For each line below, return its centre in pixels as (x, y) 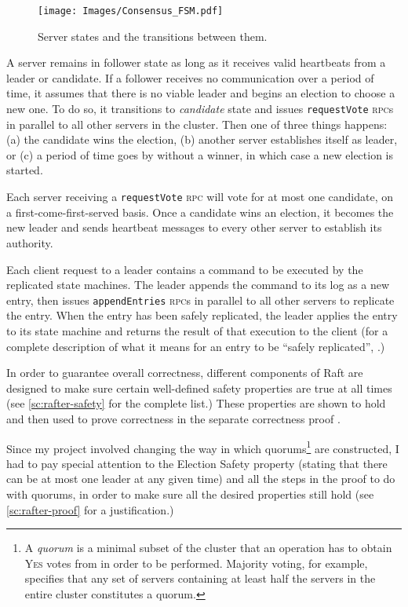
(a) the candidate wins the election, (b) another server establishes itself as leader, (202, 139)
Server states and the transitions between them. (153, 36)
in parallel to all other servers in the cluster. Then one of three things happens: (197, 124)
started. (25, 170)
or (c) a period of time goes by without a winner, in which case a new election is (200, 154)
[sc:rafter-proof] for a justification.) (90, 509)
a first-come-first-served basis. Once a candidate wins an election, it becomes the (200, 212)
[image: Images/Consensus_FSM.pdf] (131, 11)
